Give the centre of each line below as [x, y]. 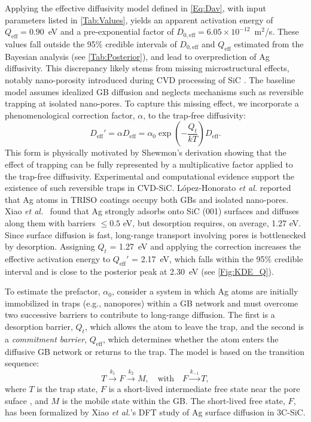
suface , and [27, 400]
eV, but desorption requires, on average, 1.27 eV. [212, 222]
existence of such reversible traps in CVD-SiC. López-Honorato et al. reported [148, 188]
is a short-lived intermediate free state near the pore [204, 389]
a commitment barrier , [46, 338]
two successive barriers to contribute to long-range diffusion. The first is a [140, 315]
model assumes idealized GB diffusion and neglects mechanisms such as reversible [154, 91]
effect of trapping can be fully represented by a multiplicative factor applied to [149, 164]
